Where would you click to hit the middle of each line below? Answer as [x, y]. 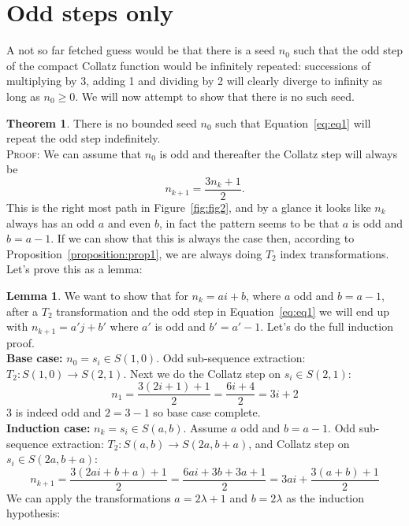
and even [129, 222]
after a [22, 311]
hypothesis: [33, 513]
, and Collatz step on [299, 443]
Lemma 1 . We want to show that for [97, 295]
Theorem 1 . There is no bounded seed [102, 122]
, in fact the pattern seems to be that [249, 222]
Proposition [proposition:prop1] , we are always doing [134, 253]
